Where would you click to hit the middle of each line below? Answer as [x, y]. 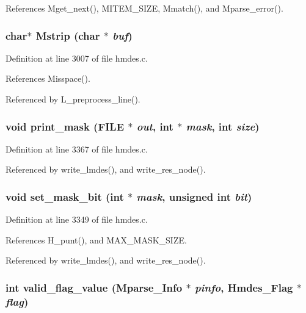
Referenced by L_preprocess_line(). [73, 99]
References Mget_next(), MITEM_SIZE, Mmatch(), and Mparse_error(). [144, 8]
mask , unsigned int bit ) [194, 196]
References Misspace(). [48, 78]
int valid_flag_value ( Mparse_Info [94, 287]
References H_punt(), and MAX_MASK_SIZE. [96, 239]
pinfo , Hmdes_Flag [244, 287]
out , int [155, 126]
